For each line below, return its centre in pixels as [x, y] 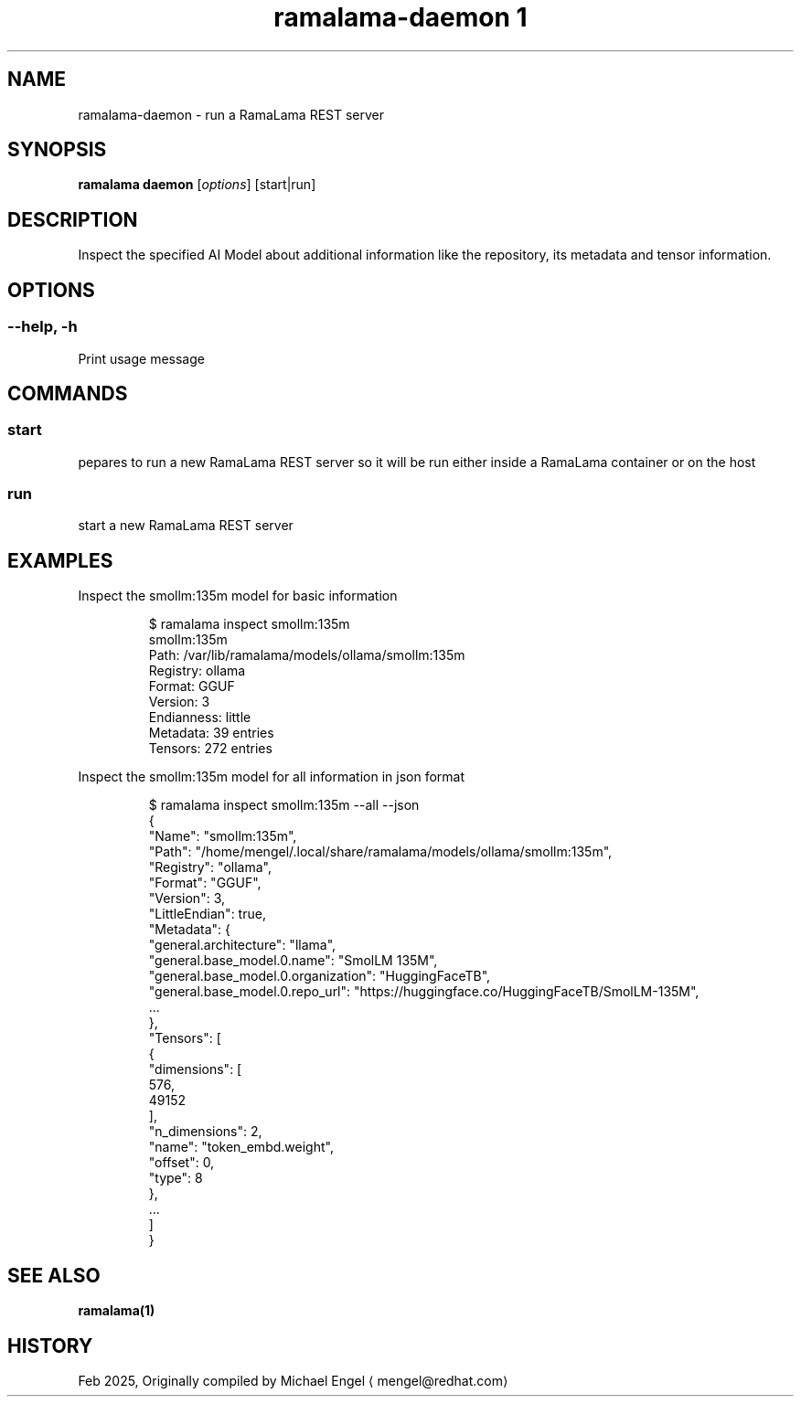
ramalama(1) [117, 1311]
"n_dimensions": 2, [205, 1132]
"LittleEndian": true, [207, 914]
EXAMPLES [60, 560]
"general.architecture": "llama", [242, 945]
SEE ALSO [54, 1275]
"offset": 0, [182, 1163]
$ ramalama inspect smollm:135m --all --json [284, 805]
